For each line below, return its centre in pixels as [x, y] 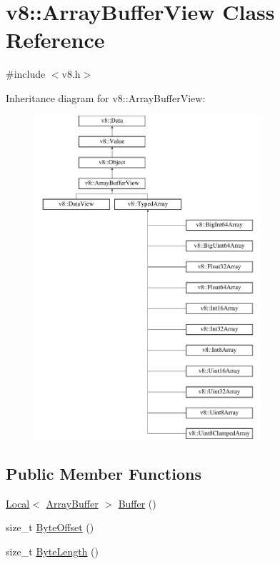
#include [26, 74]
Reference [55, 40]
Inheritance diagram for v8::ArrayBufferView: [106, 97]
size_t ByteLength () [52, 552]
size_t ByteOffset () [50, 527]
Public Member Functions [104, 474]
